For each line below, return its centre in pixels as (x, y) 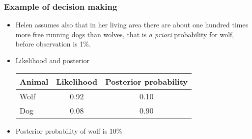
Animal (34, 81)
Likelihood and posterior (52, 60)
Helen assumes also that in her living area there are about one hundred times (132, 25)
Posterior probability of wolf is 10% (69, 130)
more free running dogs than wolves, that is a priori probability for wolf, (125, 34)
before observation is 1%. (53, 44)
